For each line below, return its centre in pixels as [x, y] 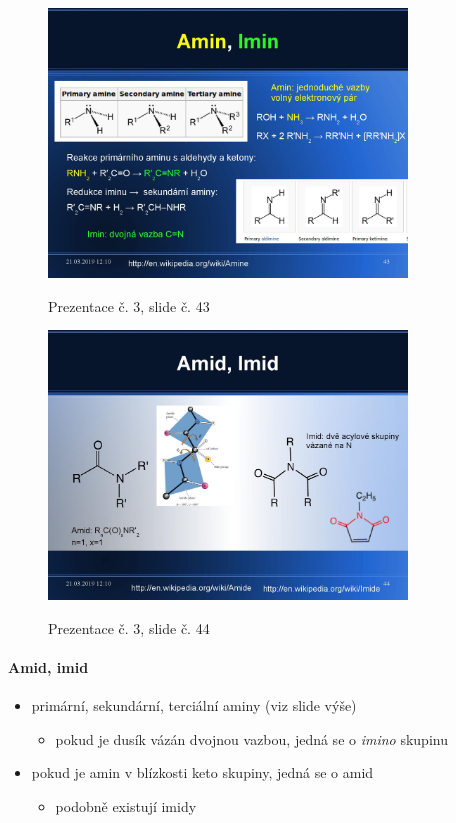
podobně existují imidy [126, 805]
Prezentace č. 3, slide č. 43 [129, 305]
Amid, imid [48, 666]
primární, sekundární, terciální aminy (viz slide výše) [194, 705]
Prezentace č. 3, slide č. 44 [129, 627]
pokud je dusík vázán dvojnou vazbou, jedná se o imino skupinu [251, 738]
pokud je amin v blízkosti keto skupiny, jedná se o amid [202, 772]
